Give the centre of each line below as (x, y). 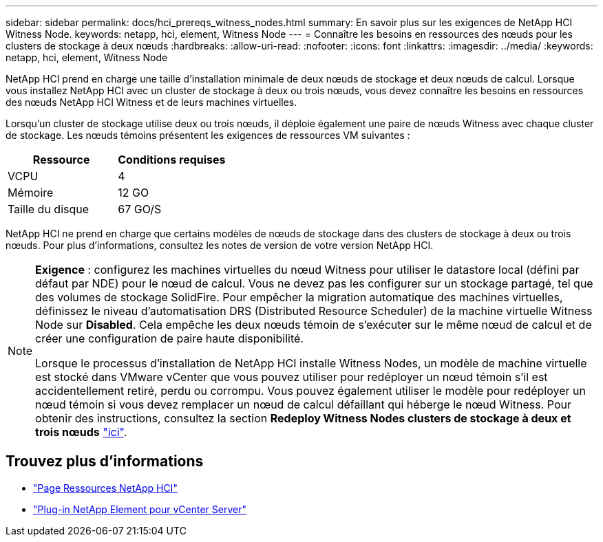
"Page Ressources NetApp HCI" (105, 488)
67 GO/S (140, 209)
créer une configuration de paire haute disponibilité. (169, 338)
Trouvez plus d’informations (105, 462)
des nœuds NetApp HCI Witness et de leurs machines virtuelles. (151, 102)
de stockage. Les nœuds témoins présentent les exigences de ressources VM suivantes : (208, 135)
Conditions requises (172, 160)
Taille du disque (49, 209)
